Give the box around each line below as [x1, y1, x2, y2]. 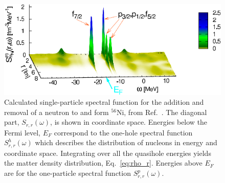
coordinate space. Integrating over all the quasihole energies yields [4, 147, 211, 158]
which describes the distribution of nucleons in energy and [35, 137, 217, 148]
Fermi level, [4, 127, 41, 138]
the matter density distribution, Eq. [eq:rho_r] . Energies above [4, 157, 202, 168]
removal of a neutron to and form [4, 106, 109, 117]
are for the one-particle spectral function [4, 168, 131, 178]
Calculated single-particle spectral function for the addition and [4, 97, 204, 107]
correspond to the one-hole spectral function [54, 127, 193, 138]
